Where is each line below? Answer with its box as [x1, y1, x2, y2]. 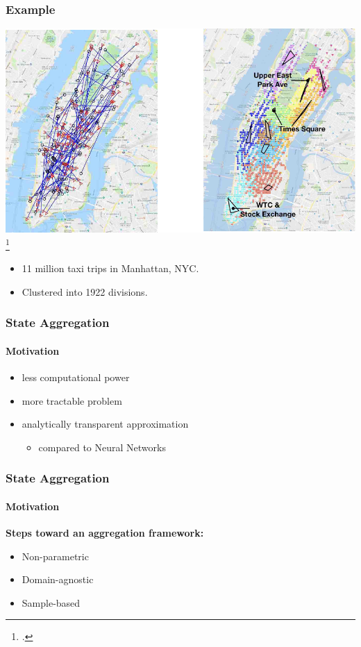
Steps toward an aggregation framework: [6, 525, 204, 539]
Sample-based [22, 595, 81, 610]
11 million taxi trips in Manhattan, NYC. [22, 261, 199, 276]
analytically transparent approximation [22, 417, 189, 431]
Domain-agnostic [22, 572, 94, 587]
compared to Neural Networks [38, 439, 166, 454]
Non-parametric [22, 548, 89, 563]
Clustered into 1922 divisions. [22, 284, 148, 299]
